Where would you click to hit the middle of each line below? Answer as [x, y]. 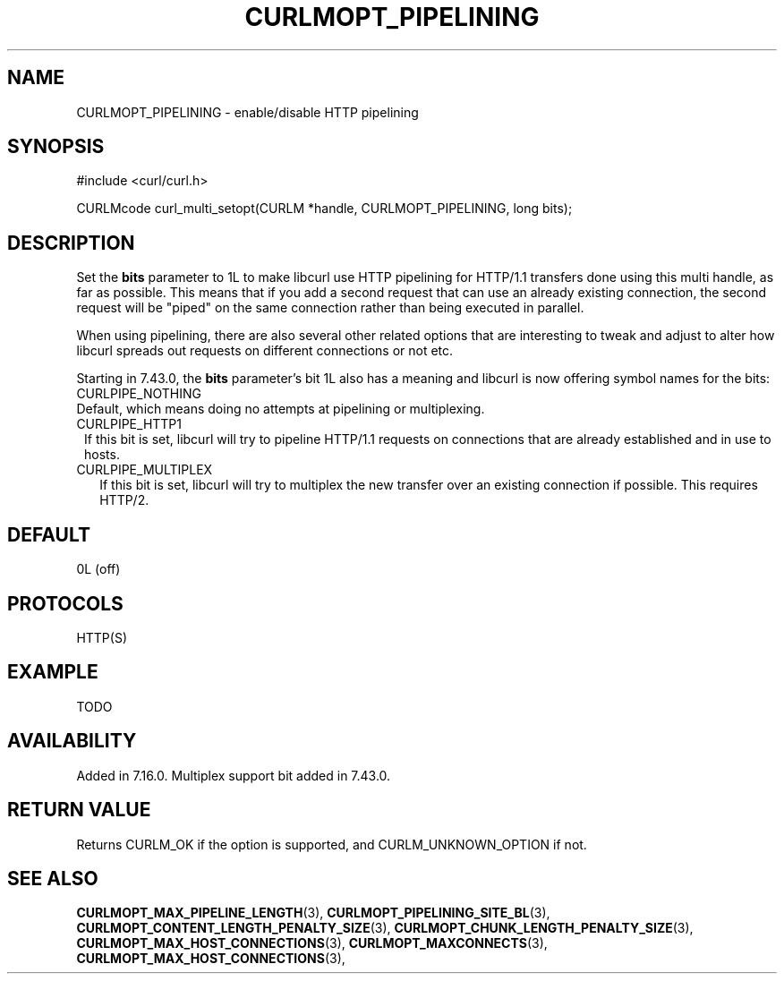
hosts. [102, 455]
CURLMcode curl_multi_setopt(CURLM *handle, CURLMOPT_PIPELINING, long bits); [324, 209]
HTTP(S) [102, 637]
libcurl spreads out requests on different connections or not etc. [265, 351]
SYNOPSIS [56, 147]
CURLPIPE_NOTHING [139, 394]
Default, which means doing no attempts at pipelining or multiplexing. [281, 409]
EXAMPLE [53, 672]
